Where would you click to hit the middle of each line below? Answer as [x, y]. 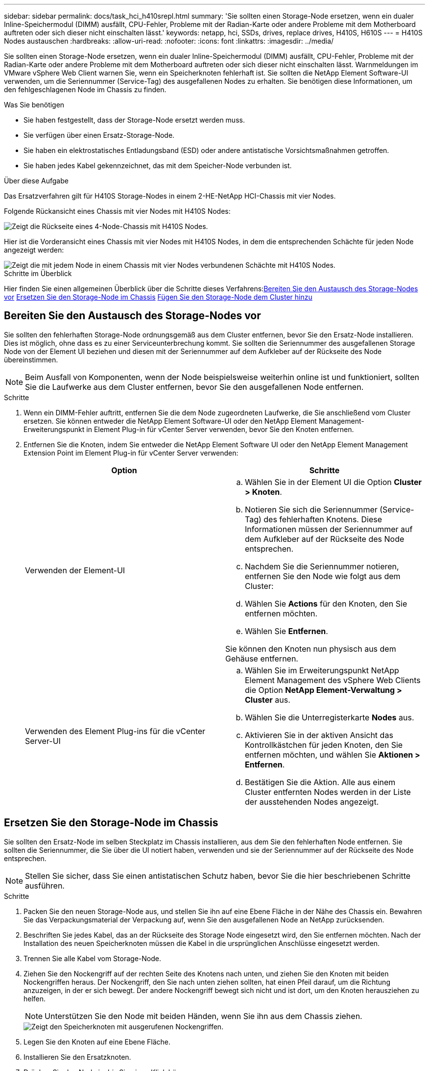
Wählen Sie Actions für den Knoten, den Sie [326, 603]
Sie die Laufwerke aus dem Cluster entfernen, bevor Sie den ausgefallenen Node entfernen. [194, 387]
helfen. [35, 998]
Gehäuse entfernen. [262, 658]
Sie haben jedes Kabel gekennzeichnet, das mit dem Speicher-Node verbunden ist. [158, 166]
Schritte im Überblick [38, 273]
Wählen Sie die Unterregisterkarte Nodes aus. [330, 717]
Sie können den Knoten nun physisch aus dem [311, 649]
